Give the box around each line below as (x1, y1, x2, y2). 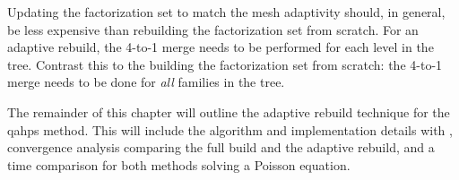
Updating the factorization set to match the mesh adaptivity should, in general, (7, 3, 446, 21)
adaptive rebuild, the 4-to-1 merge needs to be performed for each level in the (7, 38, 434, 56)
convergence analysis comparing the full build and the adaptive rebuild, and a (7, 138, 435, 157)
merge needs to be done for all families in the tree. (7, 73, 285, 91)
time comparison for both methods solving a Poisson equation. (7, 155, 351, 174)
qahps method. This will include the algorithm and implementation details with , (7, 120, 453, 139)
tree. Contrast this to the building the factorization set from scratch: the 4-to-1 (7, 55, 443, 73)
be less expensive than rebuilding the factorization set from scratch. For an (7, 20, 419, 39)
